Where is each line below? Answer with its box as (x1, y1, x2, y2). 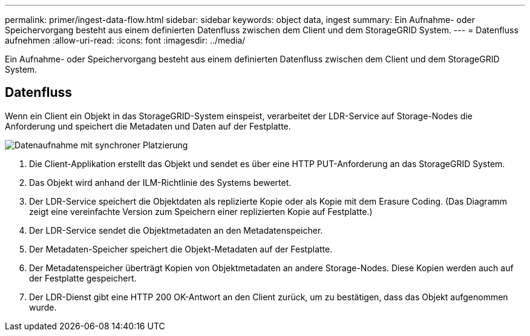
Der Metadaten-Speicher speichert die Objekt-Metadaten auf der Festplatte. (29, 243, 333, 254)
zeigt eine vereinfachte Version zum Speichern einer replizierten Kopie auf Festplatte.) (29, 206, 373, 217)
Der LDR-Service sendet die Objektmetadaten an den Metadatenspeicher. (29, 225, 323, 236)
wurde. (29, 301, 57, 312)
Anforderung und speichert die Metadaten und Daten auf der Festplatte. (5, 120, 291, 131)
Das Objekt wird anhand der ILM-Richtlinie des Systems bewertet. (29, 177, 292, 188)
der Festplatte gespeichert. (29, 272, 137, 283)
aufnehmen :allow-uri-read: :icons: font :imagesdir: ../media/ (5, 35, 246, 45)
